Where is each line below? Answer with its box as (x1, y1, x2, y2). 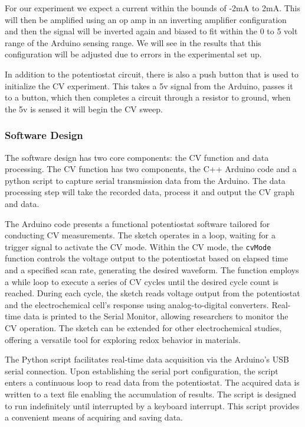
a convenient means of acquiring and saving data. (5, 411, 183, 423)
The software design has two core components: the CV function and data (5, 151, 269, 163)
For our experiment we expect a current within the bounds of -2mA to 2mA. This (5, 2, 301, 14)
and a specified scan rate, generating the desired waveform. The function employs (5, 263, 299, 276)
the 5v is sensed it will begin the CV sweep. (5, 102, 163, 115)
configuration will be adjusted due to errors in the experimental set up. (5, 48, 262, 60)
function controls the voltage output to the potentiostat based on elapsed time (5, 252, 288, 264)
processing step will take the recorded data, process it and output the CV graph (5, 186, 294, 198)
